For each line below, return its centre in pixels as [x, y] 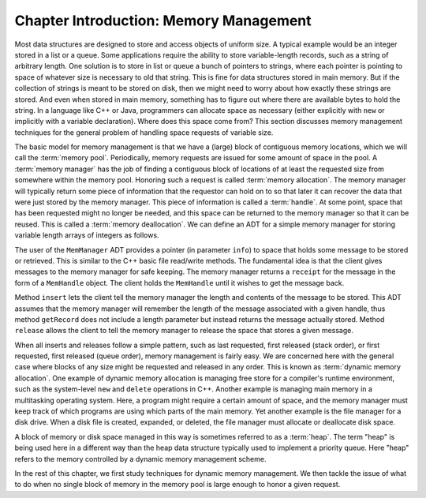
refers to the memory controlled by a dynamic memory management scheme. [140, 459]
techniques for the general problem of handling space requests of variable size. [144, 132]
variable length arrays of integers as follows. [87, 235]
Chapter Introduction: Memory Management [163, 21]
